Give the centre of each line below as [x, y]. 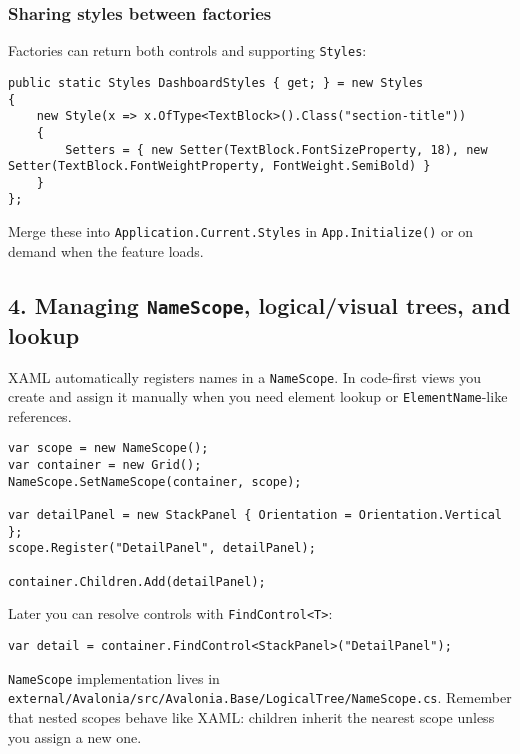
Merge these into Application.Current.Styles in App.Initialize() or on [240, 231]
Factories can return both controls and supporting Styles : [187, 50]
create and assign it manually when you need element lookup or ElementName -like [258, 396]
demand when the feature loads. [106, 250]
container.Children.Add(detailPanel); [137, 581]
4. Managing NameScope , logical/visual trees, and [259, 304]
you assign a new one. [75, 736]
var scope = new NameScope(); [108, 448]
